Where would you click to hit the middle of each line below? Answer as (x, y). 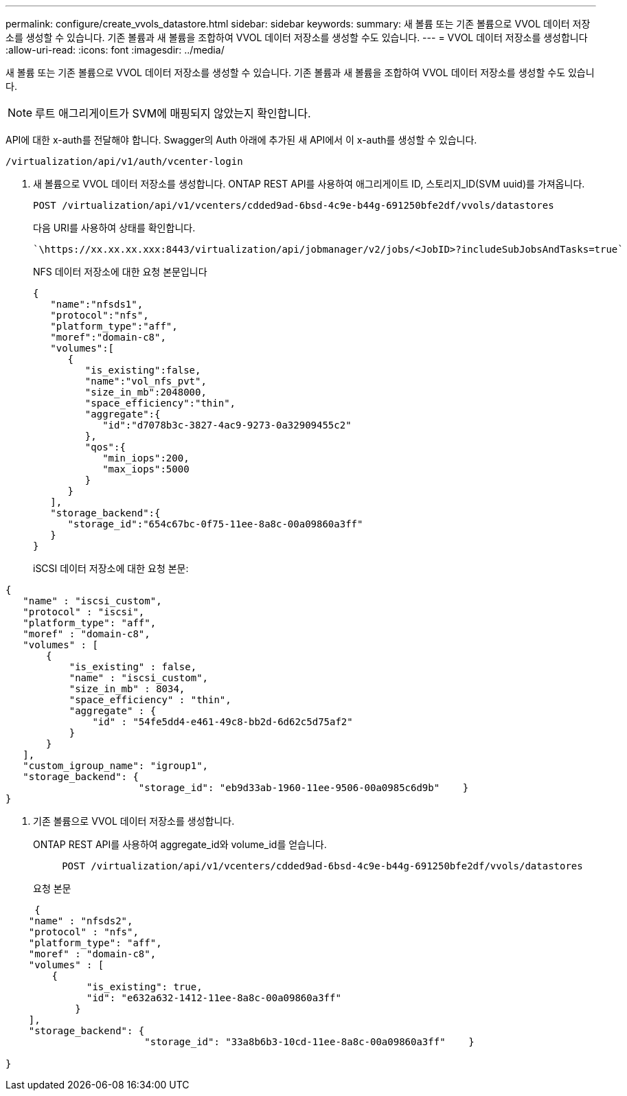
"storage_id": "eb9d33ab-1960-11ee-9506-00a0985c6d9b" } (304, 788)
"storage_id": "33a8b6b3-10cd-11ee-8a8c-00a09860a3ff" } (309, 1042)
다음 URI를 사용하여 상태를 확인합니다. (114, 228)
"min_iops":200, (146, 458)
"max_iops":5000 (146, 469)
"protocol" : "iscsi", (84, 612)
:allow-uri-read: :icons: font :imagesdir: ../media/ (115, 50)
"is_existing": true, (145, 987)
